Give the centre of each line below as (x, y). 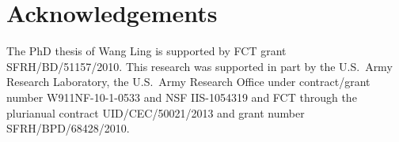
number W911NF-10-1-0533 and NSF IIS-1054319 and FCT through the (182, 97)
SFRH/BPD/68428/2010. (68, 128)
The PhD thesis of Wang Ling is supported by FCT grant (146, 51)
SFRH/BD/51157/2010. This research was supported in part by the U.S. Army (199, 66)
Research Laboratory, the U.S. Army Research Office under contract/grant (188, 82)
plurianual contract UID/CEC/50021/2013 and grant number (156, 112)
